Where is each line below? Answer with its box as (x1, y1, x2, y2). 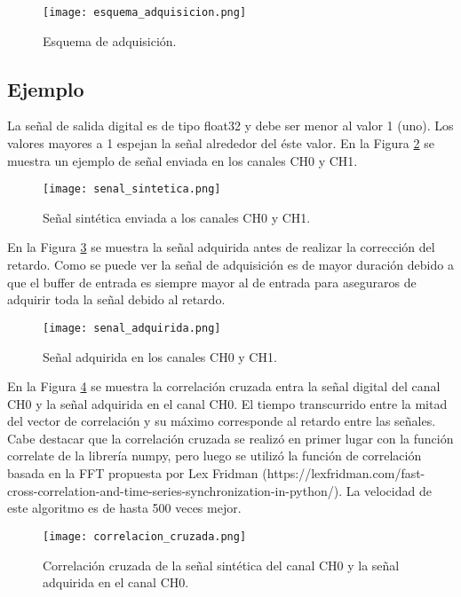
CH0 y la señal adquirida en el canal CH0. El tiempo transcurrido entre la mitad (7, 394, 448, 412)
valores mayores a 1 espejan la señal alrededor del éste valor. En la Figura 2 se (7, 134, 434, 153)
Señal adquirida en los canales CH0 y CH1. (43, 347, 277, 365)
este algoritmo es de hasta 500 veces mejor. (7, 499, 242, 517)
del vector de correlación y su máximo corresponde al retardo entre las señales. (7, 412, 436, 430)
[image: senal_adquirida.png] (43, 321, 221, 334)
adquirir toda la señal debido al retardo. (7, 290, 226, 309)
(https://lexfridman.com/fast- (262, 464, 425, 483)
